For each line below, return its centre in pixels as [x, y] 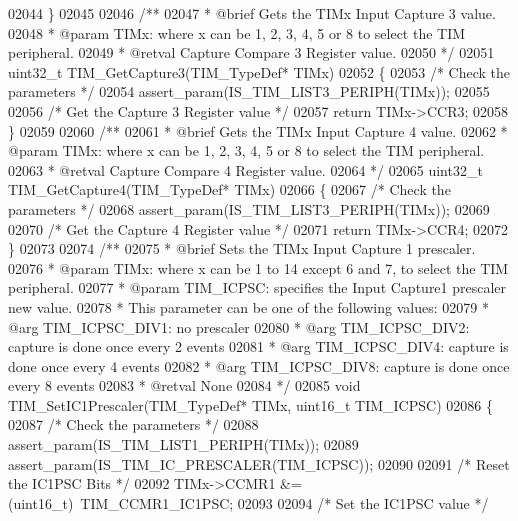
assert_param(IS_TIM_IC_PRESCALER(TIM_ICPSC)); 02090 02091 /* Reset [259, 463]
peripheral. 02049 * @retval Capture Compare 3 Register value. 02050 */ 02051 [251, 52]
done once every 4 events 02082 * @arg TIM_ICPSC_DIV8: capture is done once [259, 365]
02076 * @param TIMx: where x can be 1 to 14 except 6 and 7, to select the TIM [258, 267]
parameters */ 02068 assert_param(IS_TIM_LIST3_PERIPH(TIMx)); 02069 [249, 208]
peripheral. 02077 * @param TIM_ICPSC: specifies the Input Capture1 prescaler [257, 287]
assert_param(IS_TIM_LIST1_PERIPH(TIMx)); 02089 [183, 444]
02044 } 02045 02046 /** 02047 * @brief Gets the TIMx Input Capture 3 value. [252, 13]
